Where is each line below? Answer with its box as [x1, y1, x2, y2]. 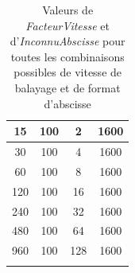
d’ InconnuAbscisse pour [10, 33, 125, 49]
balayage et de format [14, 79, 121, 96]
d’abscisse [44, 95, 91, 111]
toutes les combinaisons [10, 48, 125, 64]
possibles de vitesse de [13, 64, 122, 80]
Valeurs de [42, 2, 94, 18]
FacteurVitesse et [25, 17, 110, 33]
